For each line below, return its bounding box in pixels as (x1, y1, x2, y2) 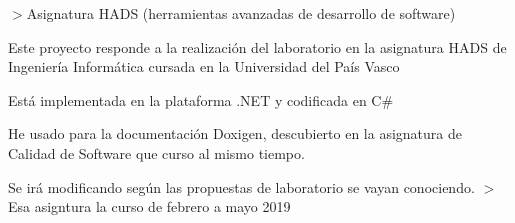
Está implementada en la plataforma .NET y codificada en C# (8, 89, 394, 110)
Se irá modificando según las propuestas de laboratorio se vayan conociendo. (8, 176, 475, 197)
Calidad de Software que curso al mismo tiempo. (8, 142, 305, 163)
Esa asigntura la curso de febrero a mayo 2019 (8, 196, 291, 217)
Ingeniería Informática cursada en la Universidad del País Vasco (8, 56, 400, 77)
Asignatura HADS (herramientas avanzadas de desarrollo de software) (26, 3, 456, 23)
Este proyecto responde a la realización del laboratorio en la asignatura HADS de (8, 36, 507, 57)
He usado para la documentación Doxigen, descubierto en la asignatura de (8, 123, 462, 144)
